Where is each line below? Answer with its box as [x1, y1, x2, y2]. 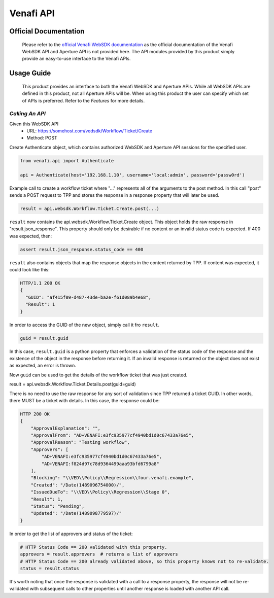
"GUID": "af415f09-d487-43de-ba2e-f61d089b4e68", [25, 294, 152, 300]
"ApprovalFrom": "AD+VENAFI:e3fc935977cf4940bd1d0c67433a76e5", [30, 433, 194, 438]
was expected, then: [9, 233, 52, 239]
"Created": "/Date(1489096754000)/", [30, 482, 125, 488]
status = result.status [20, 566, 80, 571]
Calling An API [9, 110, 46, 117]
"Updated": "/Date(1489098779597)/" [30, 510, 122, 516]
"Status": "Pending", [30, 504, 85, 509]
